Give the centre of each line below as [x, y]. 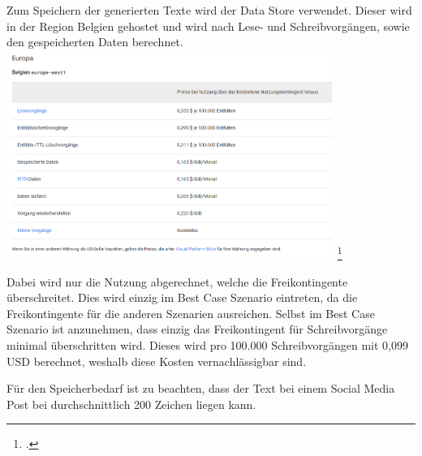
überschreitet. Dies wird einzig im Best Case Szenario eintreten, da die [182, 297]
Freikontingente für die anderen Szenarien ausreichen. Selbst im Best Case [191, 313]
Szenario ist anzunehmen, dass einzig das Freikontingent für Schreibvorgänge [197, 329]
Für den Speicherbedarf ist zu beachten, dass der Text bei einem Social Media [201, 388]
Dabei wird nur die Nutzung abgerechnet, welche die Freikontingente [177, 281]
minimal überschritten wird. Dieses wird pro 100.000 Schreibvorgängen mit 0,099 [207, 344]
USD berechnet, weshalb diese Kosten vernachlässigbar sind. [157, 361]
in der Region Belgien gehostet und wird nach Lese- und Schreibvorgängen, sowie [208, 26]
